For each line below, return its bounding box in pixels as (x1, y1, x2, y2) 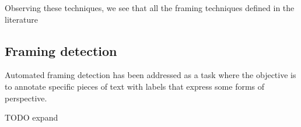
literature (5, 13, 38, 25)
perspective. (5, 91, 47, 104)
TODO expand (5, 111, 58, 124)
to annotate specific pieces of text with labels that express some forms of (5, 80, 265, 92)
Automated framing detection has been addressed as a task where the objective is (5, 69, 296, 81)
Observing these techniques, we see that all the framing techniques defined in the (5, 2, 295, 13)
